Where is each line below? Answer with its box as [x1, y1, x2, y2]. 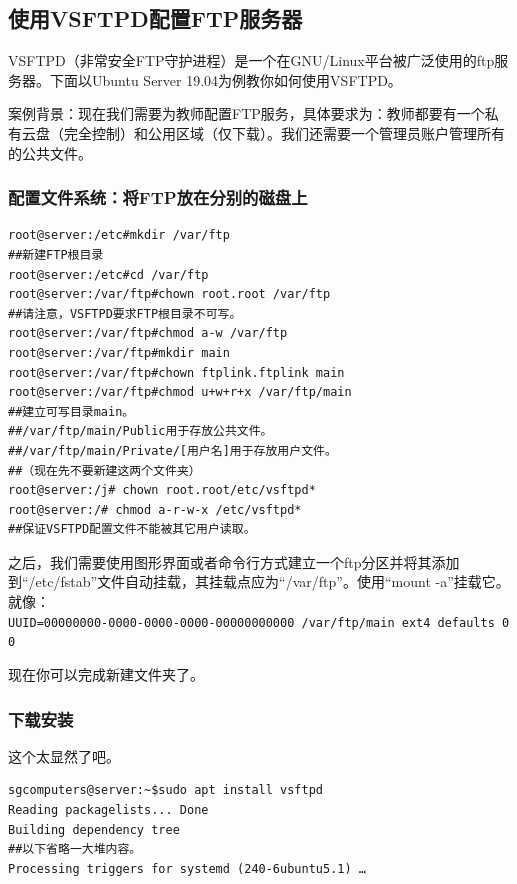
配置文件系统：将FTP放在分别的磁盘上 [8, 185, 308, 210]
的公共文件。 [8, 142, 92, 163]
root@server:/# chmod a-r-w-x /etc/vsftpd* [8, 502, 302, 517]
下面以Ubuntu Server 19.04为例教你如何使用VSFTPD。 [49, 69, 402, 90]
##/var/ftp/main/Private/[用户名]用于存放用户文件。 [8, 443, 337, 458]
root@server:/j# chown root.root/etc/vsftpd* [8, 483, 316, 498]
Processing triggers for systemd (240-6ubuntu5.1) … [8, 861, 366, 876]
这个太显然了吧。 [8, 745, 120, 766]
